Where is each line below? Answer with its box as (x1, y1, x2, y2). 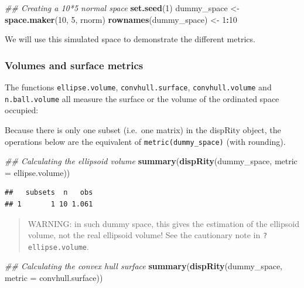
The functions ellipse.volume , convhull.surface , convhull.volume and (5, 81, 272, 93)
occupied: (5, 104, 39, 116)
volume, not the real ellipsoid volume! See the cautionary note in (28, 229, 261, 241)
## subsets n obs (5, 188, 93, 197)
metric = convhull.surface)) (5, 272, 103, 284)
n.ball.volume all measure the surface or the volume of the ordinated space (5, 92, 279, 104)
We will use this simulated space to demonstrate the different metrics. (5, 33, 255, 45)
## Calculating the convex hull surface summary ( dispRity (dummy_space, (5, 260, 282, 272)
